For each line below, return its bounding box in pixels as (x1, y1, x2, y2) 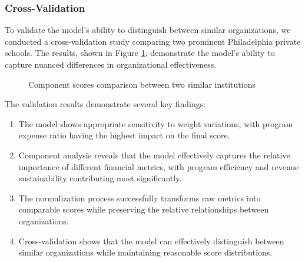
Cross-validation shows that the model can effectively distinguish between (18, 234, 284, 247)
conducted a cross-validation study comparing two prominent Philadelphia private (5, 35, 301, 47)
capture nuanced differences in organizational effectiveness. (5, 58, 217, 70)
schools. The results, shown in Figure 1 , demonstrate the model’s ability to (5, 47, 275, 59)
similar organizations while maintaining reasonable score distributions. (18, 246, 273, 258)
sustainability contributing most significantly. (18, 172, 182, 184)
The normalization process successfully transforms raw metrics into (18, 191, 261, 204)
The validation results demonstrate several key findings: (5, 98, 206, 110)
